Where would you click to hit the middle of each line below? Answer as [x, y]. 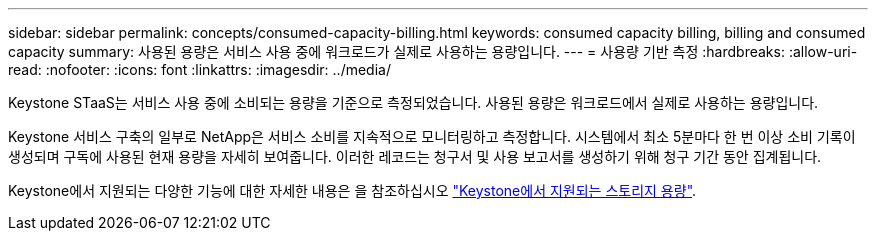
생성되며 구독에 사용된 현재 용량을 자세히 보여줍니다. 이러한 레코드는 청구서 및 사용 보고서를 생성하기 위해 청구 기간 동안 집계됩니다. [415, 156]
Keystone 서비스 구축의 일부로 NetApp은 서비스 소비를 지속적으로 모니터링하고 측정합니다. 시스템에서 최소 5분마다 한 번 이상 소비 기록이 [432, 136]
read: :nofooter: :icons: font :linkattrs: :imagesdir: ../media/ [199, 69]
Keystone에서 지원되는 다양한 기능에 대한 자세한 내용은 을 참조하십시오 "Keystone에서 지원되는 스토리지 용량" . [352, 190]
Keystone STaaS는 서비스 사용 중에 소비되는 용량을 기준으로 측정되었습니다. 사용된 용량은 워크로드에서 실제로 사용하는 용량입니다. [413, 102]
